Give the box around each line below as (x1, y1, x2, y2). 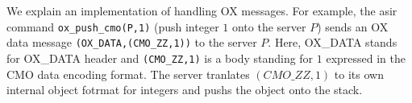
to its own (334, 65, 384, 82)
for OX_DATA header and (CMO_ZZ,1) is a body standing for (6, 49, 314, 66)
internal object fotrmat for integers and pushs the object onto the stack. (6, 81, 363, 98)
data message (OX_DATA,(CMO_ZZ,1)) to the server (6, 34, 257, 51)
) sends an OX (317, 18, 389, 35)
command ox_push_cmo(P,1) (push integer (6, 18, 219, 35)
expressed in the (326, 49, 406, 66)
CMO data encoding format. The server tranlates (6, 65, 250, 82)
